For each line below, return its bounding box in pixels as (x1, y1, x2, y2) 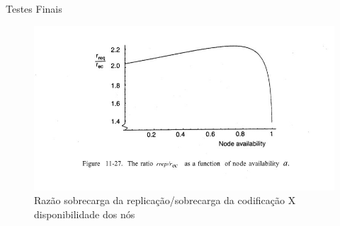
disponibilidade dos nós (34, 206, 135, 221)
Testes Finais (6, 1, 62, 16)
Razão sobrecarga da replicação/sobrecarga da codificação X (34, 193, 296, 208)
